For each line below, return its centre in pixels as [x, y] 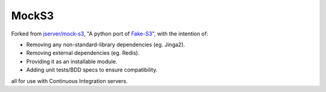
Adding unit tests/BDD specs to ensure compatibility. [92, 70]
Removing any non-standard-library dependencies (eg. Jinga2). [106, 44]
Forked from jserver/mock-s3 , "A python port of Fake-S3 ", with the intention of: [110, 34]
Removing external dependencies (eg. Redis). [83, 53]
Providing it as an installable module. [72, 61]
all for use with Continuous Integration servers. [69, 81]
